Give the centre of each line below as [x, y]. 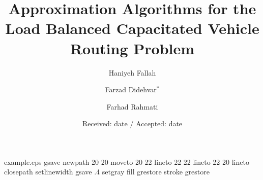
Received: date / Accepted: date [132, 123]
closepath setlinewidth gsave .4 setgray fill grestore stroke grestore [107, 172]
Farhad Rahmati [132, 106]
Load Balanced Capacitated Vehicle [132, 28]
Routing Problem [132, 48]
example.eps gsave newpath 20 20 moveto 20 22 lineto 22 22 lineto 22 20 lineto [127, 161]
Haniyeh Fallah [132, 72]
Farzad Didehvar [131, 89]
